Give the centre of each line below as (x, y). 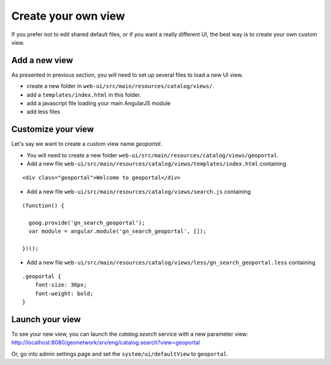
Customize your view (53, 130)
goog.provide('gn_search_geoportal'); (87, 223)
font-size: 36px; (61, 285)
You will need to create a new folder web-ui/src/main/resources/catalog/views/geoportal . (153, 155)
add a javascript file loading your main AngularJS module (99, 103)
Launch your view (46, 319)
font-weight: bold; (64, 293)
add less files (44, 112)
